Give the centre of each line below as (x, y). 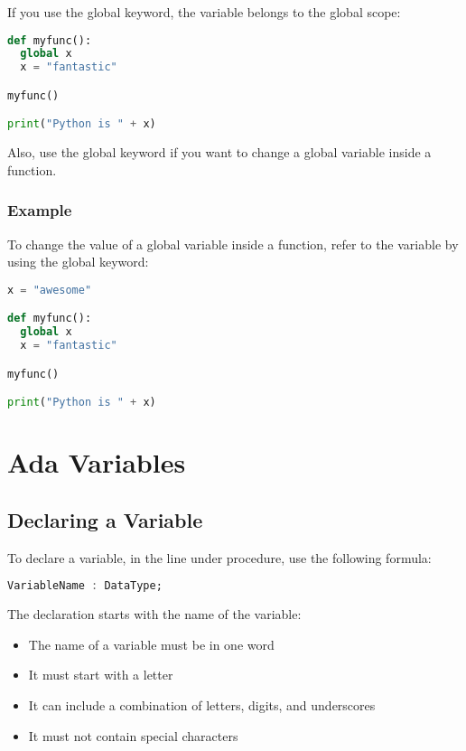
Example (40, 210)
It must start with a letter (101, 675)
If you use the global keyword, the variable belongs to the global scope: (204, 12)
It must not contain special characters (133, 735)
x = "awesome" (50, 290)
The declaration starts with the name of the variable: (154, 614)
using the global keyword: (78, 262)
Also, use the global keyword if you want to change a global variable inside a (219, 152)
